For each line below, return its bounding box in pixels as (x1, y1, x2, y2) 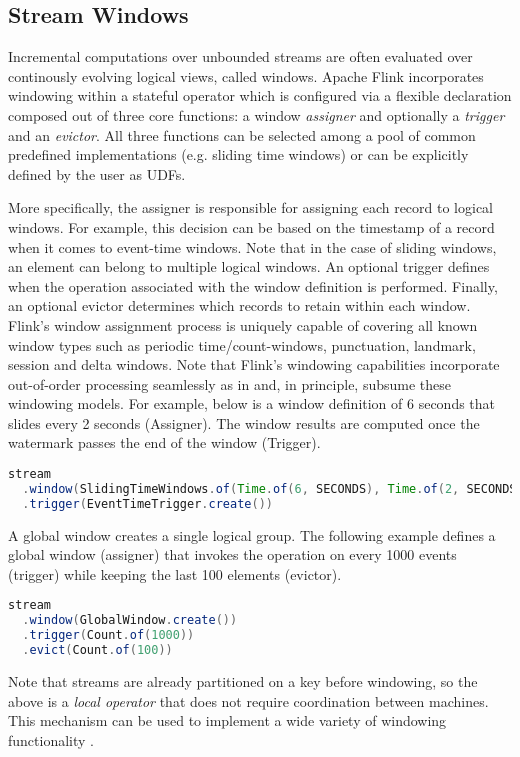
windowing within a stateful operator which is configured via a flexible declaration (8, 85, 512, 106)
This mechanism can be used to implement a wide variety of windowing (8, 710, 447, 731)
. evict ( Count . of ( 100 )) (22, 643, 173, 658)
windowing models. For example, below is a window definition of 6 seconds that (8, 393, 496, 414)
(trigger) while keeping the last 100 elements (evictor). (8, 563, 342, 584)
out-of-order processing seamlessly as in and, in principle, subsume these (8, 373, 452, 394)
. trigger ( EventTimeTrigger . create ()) (22, 496, 273, 511)
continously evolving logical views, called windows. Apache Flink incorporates (8, 65, 484, 86)
